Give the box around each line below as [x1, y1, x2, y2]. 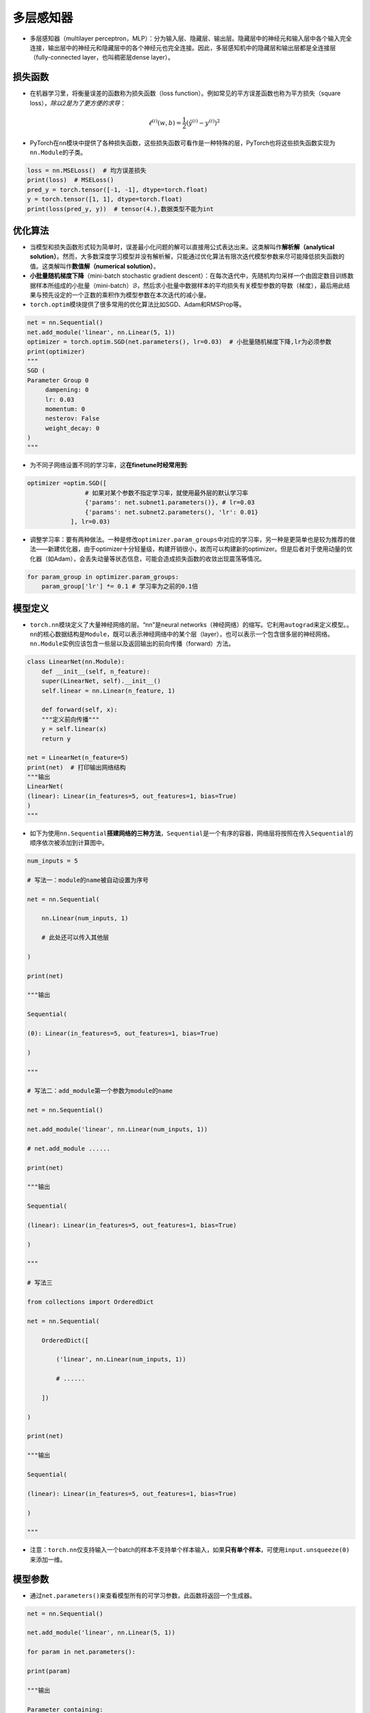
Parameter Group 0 [27, 376, 89, 384]
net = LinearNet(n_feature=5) [27, 754, 129, 762]
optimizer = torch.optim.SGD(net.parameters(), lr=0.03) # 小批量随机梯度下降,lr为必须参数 [27, 338, 332, 346]
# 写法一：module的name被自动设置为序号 [27, 876, 149, 884]
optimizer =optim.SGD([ [27, 480, 108, 487]
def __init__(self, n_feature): [41, 667, 151, 675]
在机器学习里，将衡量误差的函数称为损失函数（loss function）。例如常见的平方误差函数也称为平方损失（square [29, 89, 341, 97]
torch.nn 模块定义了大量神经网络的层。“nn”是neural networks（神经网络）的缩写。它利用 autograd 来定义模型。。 [29, 620, 353, 628]
